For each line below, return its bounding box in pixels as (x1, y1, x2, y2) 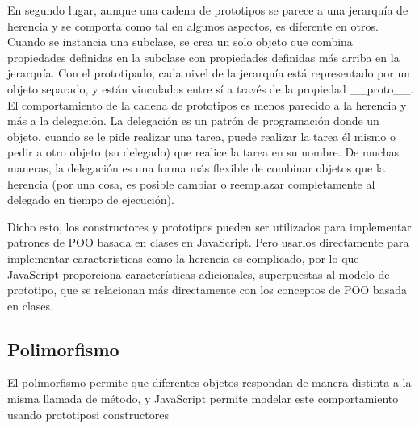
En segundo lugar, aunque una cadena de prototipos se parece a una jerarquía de (7, 2, 409, 18)
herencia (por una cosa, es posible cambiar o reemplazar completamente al (7, 175, 375, 192)
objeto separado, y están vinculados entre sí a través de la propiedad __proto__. (7, 80, 414, 97)
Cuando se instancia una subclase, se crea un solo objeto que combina (7, 33, 353, 50)
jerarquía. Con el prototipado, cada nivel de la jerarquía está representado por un (7, 64, 411, 81)
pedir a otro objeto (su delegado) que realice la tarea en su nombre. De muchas (7, 143, 400, 160)
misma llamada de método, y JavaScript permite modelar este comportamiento (7, 390, 399, 407)
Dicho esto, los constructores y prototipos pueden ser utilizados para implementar (7, 218, 412, 235)
